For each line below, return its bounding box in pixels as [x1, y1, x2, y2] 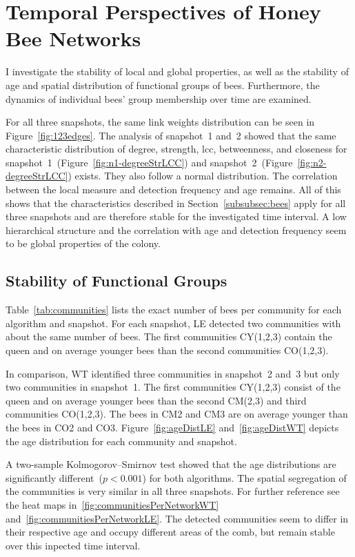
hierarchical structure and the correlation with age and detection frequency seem [6, 222, 347, 237]
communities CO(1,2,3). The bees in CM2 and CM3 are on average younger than [6, 407, 348, 421]
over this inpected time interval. [6, 538, 141, 552]
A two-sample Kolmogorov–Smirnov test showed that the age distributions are [6, 457, 336, 471]
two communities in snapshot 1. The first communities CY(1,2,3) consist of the [6, 380, 341, 394]
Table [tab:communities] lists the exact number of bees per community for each [6, 302, 342, 317]
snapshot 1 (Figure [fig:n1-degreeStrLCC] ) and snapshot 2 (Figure [6, 155, 293, 169]
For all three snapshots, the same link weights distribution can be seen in [6, 115, 315, 129]
